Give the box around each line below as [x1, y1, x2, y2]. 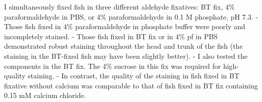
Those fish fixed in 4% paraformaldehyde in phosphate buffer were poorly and [4, 21, 245, 32]
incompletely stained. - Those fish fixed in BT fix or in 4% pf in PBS [4, 31, 218, 41]
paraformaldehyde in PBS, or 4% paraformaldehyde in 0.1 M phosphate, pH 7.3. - [4, 11, 258, 22]
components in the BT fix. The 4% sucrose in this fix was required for [4, 60, 221, 71]
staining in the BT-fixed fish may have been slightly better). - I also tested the [4, 50, 248, 61]
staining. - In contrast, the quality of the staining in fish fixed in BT [28, 70, 240, 81]
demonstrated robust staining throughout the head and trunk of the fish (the [4, 41, 243, 51]
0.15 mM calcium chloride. [4, 90, 86, 100]
